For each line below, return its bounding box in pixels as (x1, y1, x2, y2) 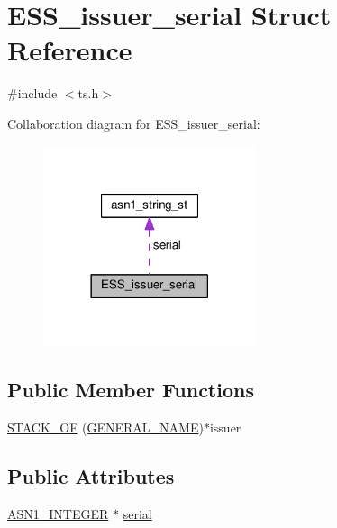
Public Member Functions (7, 376, 254, 404)
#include (7, 84, 58, 103)
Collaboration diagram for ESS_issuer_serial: (7, 114, 260, 132)
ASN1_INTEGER (7, 504, 109, 523)
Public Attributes (7, 461, 175, 489)
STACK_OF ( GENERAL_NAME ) (7, 417, 204, 436)
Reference (7, 32, 132, 68)
